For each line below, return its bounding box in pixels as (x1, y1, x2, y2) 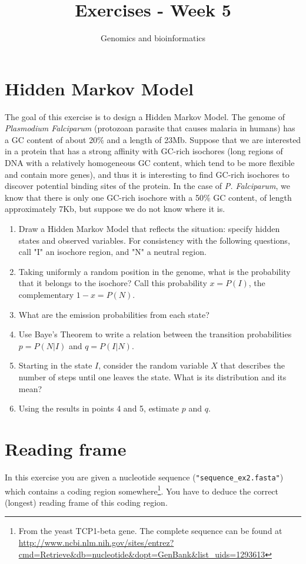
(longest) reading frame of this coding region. (5, 496, 168, 508)
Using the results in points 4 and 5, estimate (18, 402, 179, 414)
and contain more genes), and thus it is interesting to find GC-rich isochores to (5, 168, 290, 180)
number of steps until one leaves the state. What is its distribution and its (18, 370, 287, 383)
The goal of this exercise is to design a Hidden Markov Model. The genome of (5, 110, 285, 122)
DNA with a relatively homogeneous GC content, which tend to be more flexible (5, 157, 295, 169)
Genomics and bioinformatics (100, 32, 206, 44)
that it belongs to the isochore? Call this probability (18, 277, 207, 289)
